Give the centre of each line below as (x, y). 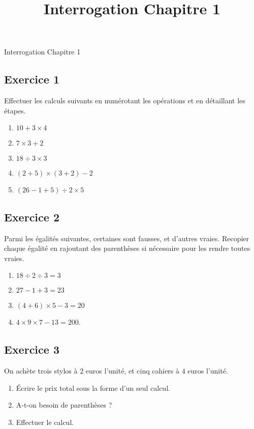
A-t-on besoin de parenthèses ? (64, 405)
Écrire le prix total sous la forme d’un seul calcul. (93, 388)
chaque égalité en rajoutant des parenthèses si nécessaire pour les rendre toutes (127, 248)
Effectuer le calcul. (45, 422)
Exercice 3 (32, 349)
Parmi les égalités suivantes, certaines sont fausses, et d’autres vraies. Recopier (127, 238)
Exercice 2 (32, 217)
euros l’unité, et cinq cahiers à (133, 371)
